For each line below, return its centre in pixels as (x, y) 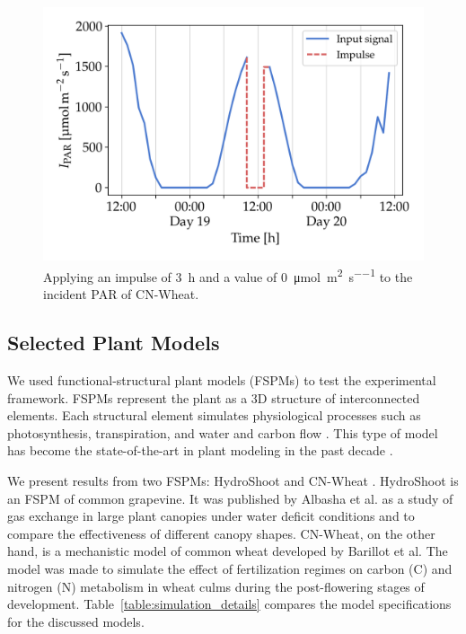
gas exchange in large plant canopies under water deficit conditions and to (211, 516)
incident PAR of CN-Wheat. (121, 294)
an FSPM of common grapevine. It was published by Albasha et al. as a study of (230, 498)
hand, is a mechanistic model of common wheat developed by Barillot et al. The (228, 551)
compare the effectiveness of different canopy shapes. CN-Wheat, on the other (221, 533)
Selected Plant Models (114, 343)
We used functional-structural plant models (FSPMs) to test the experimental (222, 380)
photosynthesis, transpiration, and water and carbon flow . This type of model (223, 432)
